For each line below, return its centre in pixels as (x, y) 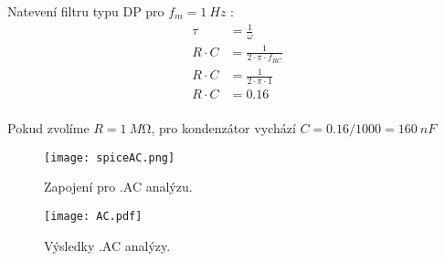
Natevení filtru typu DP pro (86, 11)
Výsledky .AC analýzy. (107, 245)
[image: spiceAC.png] (110, 157)
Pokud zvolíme (48, 128)
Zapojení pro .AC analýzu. (118, 187)
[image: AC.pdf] (93, 217)
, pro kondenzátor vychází (223, 128)
